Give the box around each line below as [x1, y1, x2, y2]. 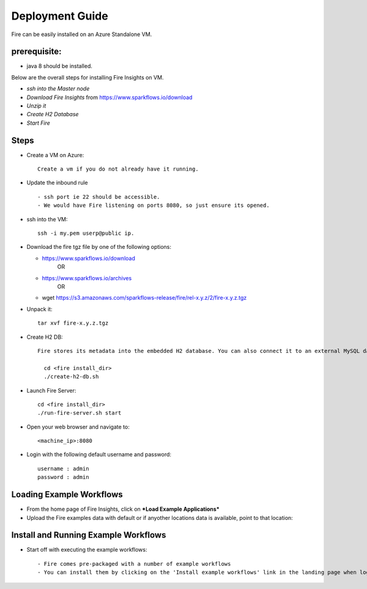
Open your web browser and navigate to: [26, 423, 130, 431]
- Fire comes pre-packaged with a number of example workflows [37, 560, 231, 567]
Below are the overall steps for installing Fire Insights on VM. [11, 73, 164, 81]
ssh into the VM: [26, 215, 68, 223]
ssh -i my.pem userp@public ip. [37, 230, 135, 237]
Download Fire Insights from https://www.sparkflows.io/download [26, 94, 193, 101]
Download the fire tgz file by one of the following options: [26, 243, 171, 251]
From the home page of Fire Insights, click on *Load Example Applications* [26, 505, 220, 513]
